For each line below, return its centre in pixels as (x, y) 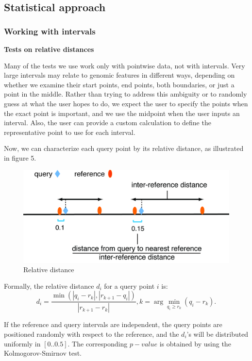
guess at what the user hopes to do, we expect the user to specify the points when (126, 103)
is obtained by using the (195, 343)
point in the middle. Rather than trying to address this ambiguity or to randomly (126, 94)
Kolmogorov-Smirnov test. (43, 353)
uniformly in (22, 343)
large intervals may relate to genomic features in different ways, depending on (119, 75)
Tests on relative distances (49, 49)
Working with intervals (50, 31)
